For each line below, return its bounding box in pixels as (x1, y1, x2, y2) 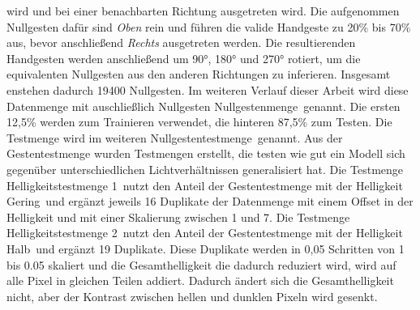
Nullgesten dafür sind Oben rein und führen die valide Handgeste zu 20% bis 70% (6, 18, 411, 35)
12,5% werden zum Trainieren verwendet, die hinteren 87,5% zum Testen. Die (6, 113, 392, 130)
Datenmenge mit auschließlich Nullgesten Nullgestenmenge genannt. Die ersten (6, 97, 401, 114)
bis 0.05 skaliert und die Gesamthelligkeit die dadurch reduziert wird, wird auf (6, 256, 396, 273)
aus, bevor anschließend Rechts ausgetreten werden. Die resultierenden (6, 34, 356, 51)
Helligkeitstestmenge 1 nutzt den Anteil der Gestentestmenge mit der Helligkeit (6, 176, 403, 193)
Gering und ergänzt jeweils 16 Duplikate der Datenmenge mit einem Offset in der (6, 193, 414, 210)
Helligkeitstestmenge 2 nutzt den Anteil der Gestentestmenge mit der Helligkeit (6, 224, 403, 241)
